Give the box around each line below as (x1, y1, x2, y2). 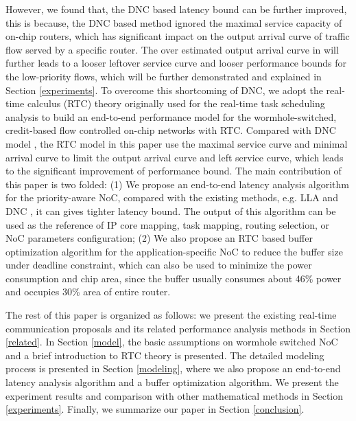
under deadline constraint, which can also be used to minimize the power (5, 258, 312, 272)
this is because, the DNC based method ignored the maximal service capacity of (5, 15, 342, 30)
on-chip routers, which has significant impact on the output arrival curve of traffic (5, 29, 350, 43)
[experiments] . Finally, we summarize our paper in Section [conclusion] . (5, 402, 305, 416)
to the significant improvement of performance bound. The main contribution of (5, 163, 342, 178)
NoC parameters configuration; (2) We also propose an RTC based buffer (5, 231, 313, 245)
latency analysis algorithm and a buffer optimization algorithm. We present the (5, 375, 339, 389)
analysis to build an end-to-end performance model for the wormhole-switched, (5, 109, 337, 124)
